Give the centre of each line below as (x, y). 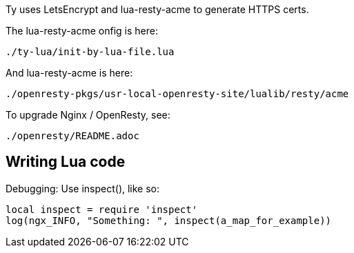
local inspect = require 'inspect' (102, 209)
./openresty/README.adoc (72, 136)
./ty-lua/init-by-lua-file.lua (90, 52)
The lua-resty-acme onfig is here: (82, 31)
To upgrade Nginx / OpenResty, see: (88, 115)
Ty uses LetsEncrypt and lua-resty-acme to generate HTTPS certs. (157, 9)
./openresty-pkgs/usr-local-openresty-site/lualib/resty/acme (177, 94)
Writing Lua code (66, 162)
